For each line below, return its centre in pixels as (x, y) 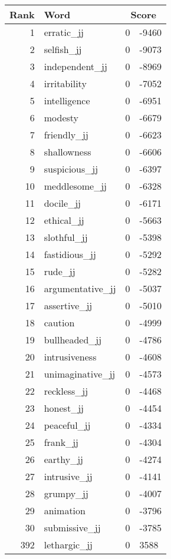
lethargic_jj (68, 545)
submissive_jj (72, 527)
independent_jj (75, 66)
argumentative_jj (80, 288)
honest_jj (64, 408)
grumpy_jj (66, 493)
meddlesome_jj (75, 186)
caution (59, 322)
